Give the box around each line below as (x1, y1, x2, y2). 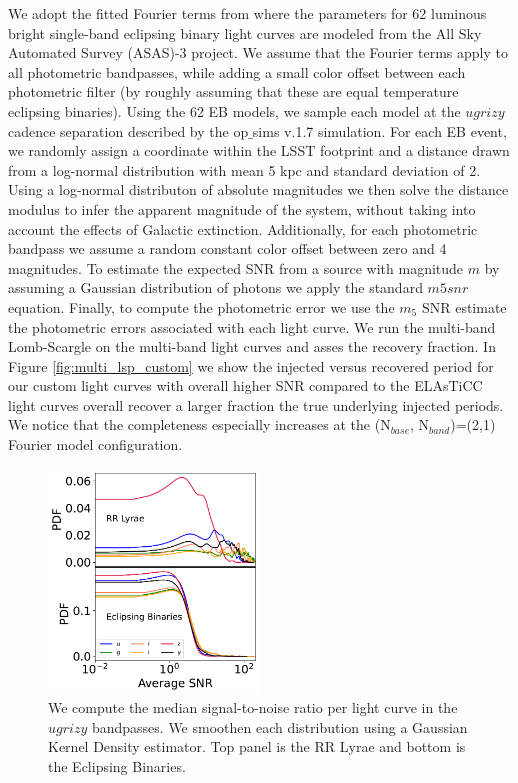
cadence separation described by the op (8, 120, 249, 141)
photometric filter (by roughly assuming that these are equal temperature (8, 81, 459, 102)
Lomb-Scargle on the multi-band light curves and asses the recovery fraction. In (8, 336, 496, 357)
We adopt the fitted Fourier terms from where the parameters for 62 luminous (8, 3, 487, 23)
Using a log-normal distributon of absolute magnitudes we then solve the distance (8, 179, 509, 200)
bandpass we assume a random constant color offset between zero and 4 (8, 238, 447, 259)
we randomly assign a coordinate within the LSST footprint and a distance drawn (8, 140, 510, 161)
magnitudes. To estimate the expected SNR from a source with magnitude (8, 257, 464, 278)
